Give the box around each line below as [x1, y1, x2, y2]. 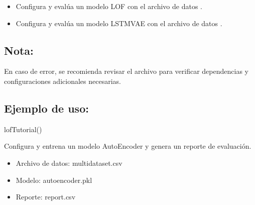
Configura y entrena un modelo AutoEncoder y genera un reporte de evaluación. [4, 141, 251, 151]
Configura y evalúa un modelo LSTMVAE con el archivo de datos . [16, 18, 222, 28]
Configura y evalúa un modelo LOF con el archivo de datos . [16, 1, 202, 11]
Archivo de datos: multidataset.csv [16, 157, 122, 168]
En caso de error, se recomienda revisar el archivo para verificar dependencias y [4, 66, 248, 76]
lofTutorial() [4, 124, 42, 134]
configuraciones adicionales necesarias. [4, 75, 121, 86]
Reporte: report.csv [16, 191, 76, 202]
